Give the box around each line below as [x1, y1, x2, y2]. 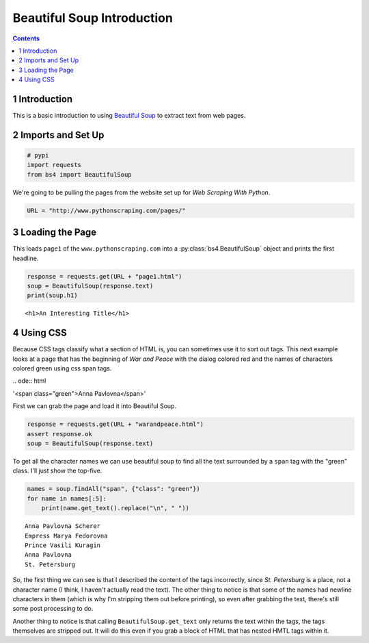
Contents [12, 34, 40, 42]
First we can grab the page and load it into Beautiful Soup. [12, 402, 177, 410]
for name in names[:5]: [27, 494, 107, 503]
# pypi [27, 151, 49, 160]
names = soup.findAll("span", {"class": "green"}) [27, 485, 201, 493]
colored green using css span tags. [12, 364, 112, 373]
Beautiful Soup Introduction [12, 10, 174, 25]
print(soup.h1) [27, 292, 78, 299]
